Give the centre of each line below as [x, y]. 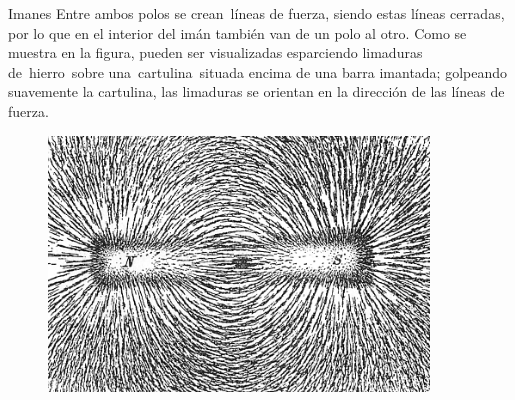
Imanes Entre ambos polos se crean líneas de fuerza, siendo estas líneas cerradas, [256, 13]
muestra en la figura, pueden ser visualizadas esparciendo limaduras [215, 52]
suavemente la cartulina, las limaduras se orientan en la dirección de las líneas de [256, 91]
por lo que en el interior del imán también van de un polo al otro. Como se [237, 32]
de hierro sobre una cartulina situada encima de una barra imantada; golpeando [258, 71]
